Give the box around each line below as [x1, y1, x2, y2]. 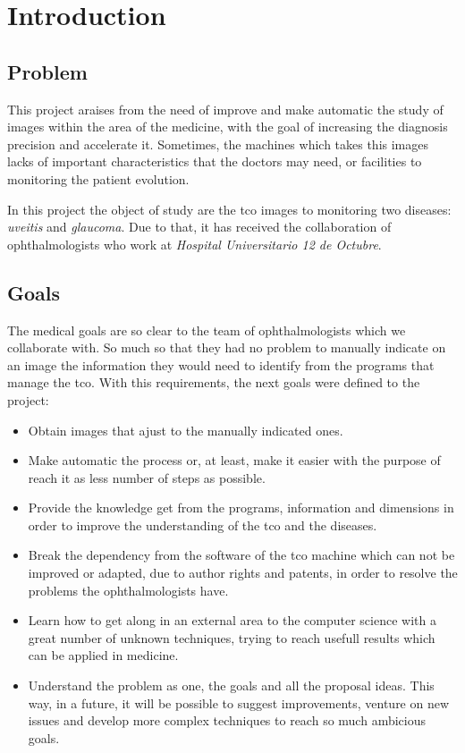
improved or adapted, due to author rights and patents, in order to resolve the [28, 563, 458, 582]
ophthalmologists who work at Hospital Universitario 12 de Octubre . [7, 234, 382, 253]
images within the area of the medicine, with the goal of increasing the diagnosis [7, 117, 448, 136]
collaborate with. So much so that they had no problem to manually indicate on [7, 338, 446, 357]
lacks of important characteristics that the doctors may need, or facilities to [7, 152, 422, 171]
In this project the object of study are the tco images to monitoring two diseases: [7, 199, 452, 218]
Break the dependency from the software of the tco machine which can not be [28, 546, 455, 564]
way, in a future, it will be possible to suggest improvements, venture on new [28, 693, 450, 712]
